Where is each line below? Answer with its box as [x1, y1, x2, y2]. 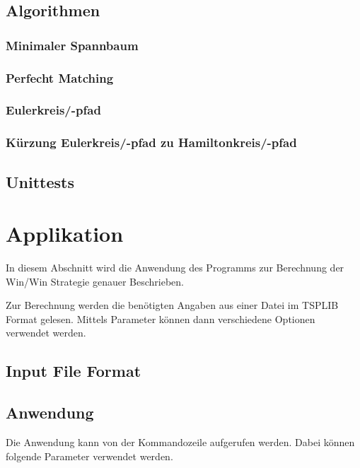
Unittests [6, 170, 74, 192]
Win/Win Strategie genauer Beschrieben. [6, 274, 185, 288]
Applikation [6, 219, 124, 248]
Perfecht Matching [6, 69, 114, 86]
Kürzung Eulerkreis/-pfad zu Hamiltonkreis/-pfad [6, 134, 297, 151]
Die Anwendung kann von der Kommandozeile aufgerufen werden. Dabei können [6, 435, 355, 450]
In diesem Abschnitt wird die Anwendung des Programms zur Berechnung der [6, 260, 344, 275]
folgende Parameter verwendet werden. [6, 448, 173, 463]
